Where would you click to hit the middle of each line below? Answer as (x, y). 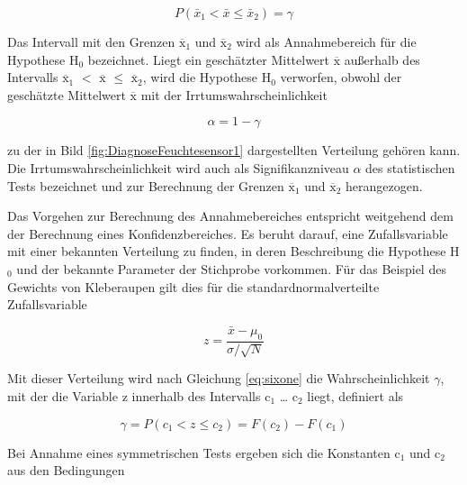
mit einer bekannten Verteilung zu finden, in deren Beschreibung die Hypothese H (233, 251)
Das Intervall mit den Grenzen (91, 41)
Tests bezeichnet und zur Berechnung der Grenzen (146, 185)
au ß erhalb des (382, 59)
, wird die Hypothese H (207, 77)
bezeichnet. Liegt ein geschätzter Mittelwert (209, 59)
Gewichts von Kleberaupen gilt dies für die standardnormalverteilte (193, 286)
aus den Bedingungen (66, 470)
